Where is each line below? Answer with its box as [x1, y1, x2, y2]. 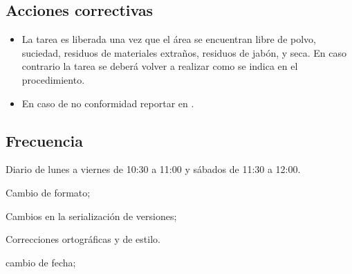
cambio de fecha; [6, 255, 76, 269]
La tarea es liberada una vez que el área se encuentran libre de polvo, [21, 32, 316, 46]
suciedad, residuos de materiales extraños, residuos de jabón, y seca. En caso [21, 45, 347, 60]
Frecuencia [6, 129, 84, 151]
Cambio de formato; [6, 185, 91, 199]
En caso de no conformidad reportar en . [21, 95, 194, 110]
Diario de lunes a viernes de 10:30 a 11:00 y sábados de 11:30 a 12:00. [6, 162, 301, 176]
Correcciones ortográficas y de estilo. [6, 232, 160, 246]
